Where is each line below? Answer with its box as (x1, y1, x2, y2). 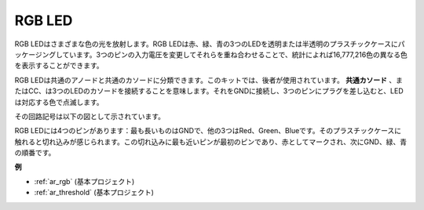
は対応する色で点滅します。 (14, 97, 104, 107)
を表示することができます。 (14, 61, 104, 71)
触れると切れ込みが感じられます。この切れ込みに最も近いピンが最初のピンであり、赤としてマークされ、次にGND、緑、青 (14, 137, 408, 147)
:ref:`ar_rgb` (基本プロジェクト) (34, 176, 135, 186)
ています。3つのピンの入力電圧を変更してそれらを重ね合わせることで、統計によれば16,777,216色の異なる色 (62, 49, 408, 59)
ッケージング (14, 49, 57, 59)
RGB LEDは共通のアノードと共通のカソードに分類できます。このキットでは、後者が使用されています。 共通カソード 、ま (14, 75, 404, 85)
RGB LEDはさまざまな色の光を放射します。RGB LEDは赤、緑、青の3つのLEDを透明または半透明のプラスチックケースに (14, 39, 398, 49)
